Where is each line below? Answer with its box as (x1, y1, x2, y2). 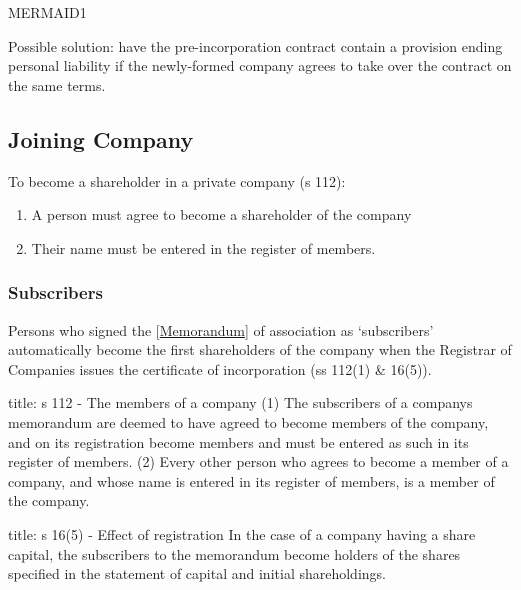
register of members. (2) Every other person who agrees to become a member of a (8, 451, 509, 472)
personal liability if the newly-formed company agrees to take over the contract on (8, 55, 512, 76)
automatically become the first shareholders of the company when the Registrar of (8, 339, 512, 360)
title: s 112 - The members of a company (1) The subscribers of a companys (8, 392, 473, 413)
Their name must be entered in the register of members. (31, 237, 376, 258)
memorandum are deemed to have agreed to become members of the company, (8, 411, 489, 432)
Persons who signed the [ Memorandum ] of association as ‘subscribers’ (8, 319, 434, 340)
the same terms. (8, 74, 106, 95)
